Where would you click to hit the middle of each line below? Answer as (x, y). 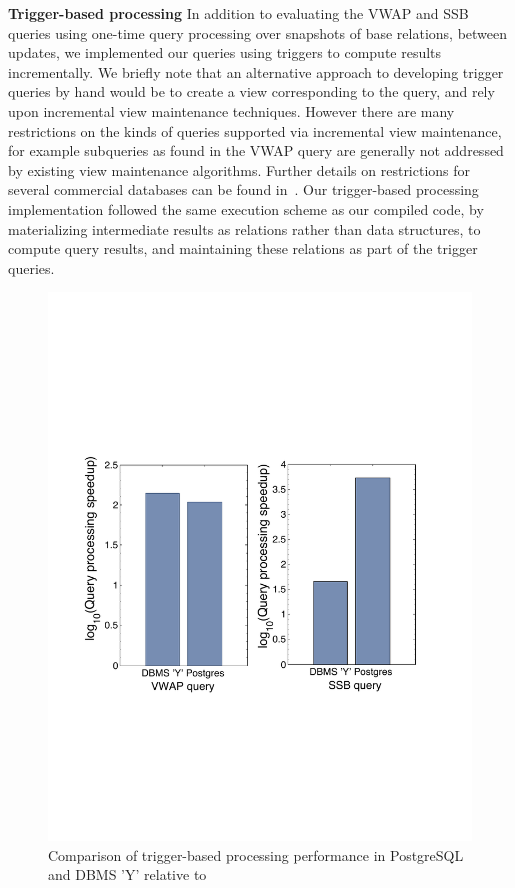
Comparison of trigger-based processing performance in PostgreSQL (256, 854)
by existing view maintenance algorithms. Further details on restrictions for (239, 169)
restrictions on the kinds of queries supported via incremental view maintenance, (255, 130)
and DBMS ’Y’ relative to (127, 874)
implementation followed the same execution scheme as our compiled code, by (246, 208)
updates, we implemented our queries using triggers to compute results (225, 52)
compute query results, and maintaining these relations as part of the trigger (243, 248)
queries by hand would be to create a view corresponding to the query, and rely (251, 91)
